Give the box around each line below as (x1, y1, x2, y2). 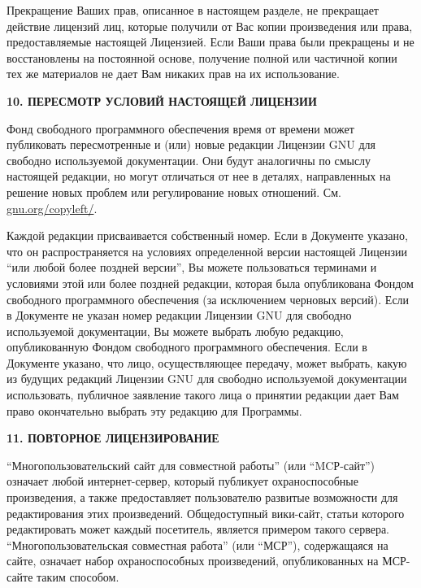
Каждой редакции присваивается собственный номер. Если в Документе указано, (7, 227, 408, 244)
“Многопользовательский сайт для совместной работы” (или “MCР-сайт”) (7, 456, 375, 473)
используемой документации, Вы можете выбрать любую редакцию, (7, 322, 344, 339)
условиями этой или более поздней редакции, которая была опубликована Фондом (7, 274, 414, 291)
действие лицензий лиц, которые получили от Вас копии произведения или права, (7, 17, 413, 34)
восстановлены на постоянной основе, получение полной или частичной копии (7, 49, 397, 66)
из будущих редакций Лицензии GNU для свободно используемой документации (7, 370, 407, 387)
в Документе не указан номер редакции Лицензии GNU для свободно (7, 307, 352, 324)
